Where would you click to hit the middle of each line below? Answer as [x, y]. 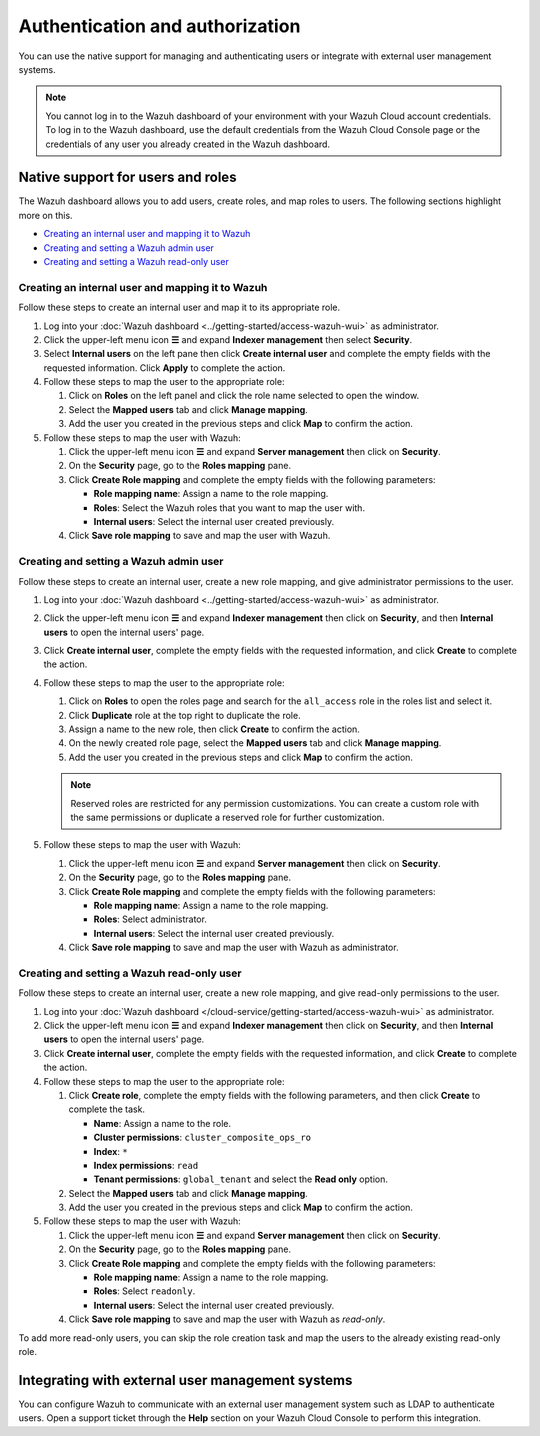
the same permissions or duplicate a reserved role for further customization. [227, 817]
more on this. [46, 215]
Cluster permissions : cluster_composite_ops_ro [202, 1137]
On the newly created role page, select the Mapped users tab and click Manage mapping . [255, 743]
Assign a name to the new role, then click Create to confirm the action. [214, 729]
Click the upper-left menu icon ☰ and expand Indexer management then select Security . [228, 339]
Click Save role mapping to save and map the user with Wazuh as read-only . [227, 1319]
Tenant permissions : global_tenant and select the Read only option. [241, 1179]
